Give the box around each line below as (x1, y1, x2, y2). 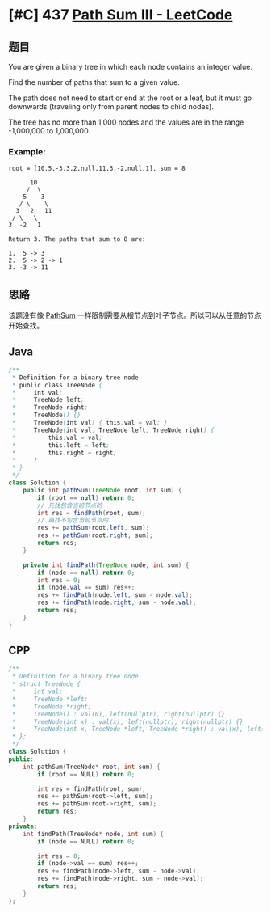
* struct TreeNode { (11, 680, 81, 688)
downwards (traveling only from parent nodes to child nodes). (8, 102, 214, 111)
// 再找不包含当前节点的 (37, 516, 109, 525)
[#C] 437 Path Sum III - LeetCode (8, 6, 233, 24)
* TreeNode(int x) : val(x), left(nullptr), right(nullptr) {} (11, 717, 244, 725)
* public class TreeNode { (11, 381, 103, 389)
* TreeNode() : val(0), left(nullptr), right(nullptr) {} (11, 710, 226, 718)
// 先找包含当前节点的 (37, 501, 102, 509)
